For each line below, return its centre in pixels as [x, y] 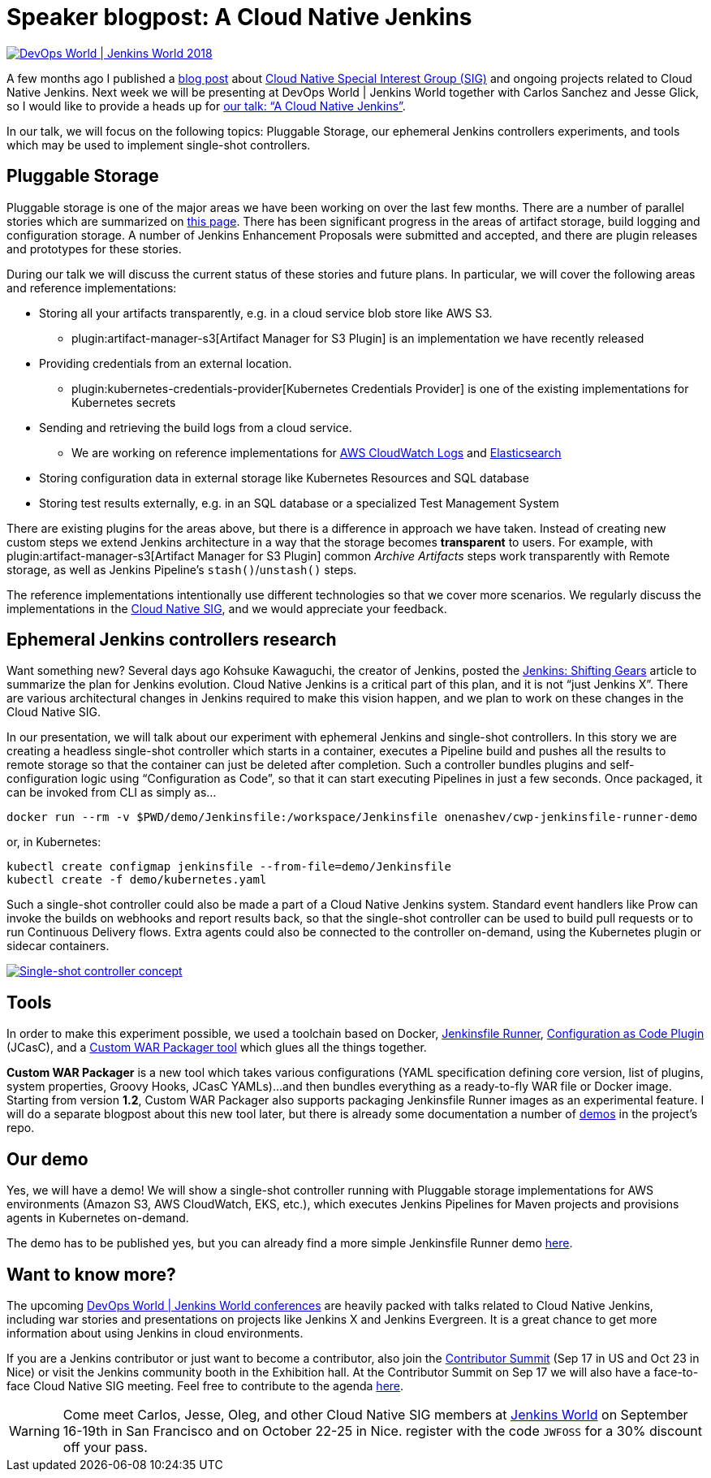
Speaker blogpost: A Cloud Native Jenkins [239, 17]
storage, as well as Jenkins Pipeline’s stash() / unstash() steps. [182, 569]
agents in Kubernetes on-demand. [98, 1218]
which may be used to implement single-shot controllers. [159, 145]
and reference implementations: [92, 287]
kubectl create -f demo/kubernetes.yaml [137, 880]
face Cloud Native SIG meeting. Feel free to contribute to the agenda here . [205, 1385]
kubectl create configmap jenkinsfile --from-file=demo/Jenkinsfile [229, 867]
